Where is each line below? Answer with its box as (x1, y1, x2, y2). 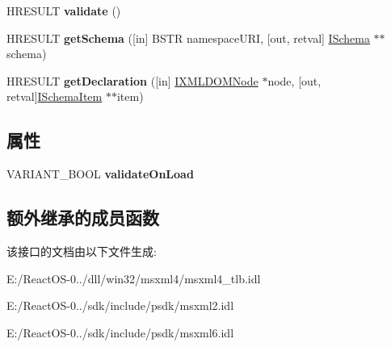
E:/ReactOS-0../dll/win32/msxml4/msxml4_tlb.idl (6, 270, 261, 286)
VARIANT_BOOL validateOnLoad (6, 165, 194, 182)
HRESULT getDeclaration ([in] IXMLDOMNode (6, 72, 259, 89)
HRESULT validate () (6, 2, 121, 19)
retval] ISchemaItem (6, 88, 103, 105)
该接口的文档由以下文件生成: (6, 242, 157, 259)
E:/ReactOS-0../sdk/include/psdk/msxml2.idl (6, 297, 234, 314)
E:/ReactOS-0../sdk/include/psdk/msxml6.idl (6, 324, 234, 341)
